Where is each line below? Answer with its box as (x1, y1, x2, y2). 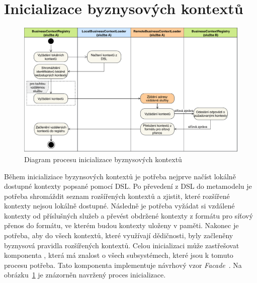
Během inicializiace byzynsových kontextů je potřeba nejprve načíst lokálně (4, 171, 236, 181)
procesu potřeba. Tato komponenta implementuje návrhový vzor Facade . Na (4, 259, 242, 270)
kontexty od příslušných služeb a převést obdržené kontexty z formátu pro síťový (4, 210, 253, 221)
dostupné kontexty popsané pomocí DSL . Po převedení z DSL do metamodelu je (4, 181, 252, 191)
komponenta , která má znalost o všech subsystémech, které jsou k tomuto (4, 250, 233, 260)
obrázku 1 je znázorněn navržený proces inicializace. (4, 269, 166, 280)
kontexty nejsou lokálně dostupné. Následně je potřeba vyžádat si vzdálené (4, 200, 235, 211)
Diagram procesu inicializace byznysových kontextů (24, 154, 182, 164)
